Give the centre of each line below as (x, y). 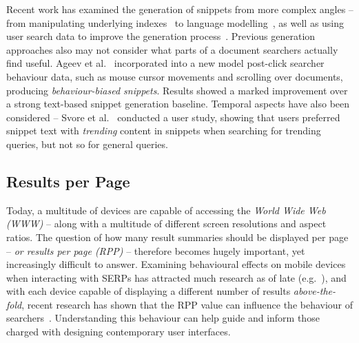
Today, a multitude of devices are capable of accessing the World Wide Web (166, 210)
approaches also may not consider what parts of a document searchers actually (172, 49)
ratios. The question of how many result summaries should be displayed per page (177, 237)
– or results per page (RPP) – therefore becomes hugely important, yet (156, 250)
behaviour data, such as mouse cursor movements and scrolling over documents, (175, 76)
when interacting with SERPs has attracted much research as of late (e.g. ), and (176, 277)
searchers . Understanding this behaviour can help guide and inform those (163, 318)
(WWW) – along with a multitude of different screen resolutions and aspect (166, 224)
